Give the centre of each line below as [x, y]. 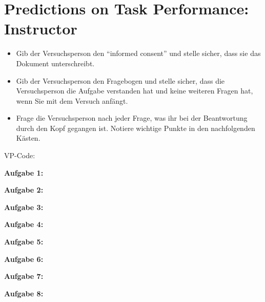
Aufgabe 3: [24, 207]
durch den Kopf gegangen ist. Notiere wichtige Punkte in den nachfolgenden [136, 128]
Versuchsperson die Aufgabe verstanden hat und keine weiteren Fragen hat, [135, 91]
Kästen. [28, 138]
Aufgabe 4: [24, 224]
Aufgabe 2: [24, 190]
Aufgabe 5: [24, 242]
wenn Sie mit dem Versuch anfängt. [72, 100]
